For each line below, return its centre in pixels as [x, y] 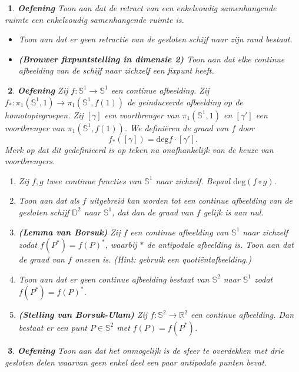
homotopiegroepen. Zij [44, 114]
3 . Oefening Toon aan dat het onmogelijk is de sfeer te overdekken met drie [146, 350]
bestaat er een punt [53, 327]
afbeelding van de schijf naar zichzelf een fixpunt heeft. [116, 70]
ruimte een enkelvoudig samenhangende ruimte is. [94, 19]
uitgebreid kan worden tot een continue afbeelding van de [191, 200]
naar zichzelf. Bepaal [193, 180]
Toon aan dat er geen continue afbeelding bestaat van [114, 279]
